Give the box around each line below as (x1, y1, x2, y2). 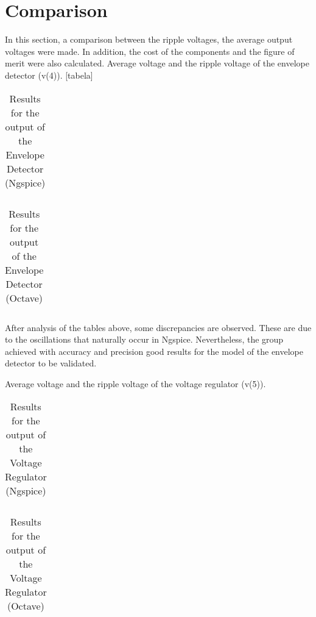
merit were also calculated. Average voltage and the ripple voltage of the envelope (5, 57, 309, 70)
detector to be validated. (5, 357, 97, 369)
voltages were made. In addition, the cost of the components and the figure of (5, 45, 295, 57)
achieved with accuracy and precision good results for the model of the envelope (5, 344, 303, 357)
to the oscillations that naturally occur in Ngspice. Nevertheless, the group (5, 333, 284, 346)
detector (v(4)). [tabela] (5, 68, 93, 81)
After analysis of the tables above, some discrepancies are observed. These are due (5, 321, 312, 333)
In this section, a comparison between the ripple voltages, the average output (5, 33, 293, 46)
